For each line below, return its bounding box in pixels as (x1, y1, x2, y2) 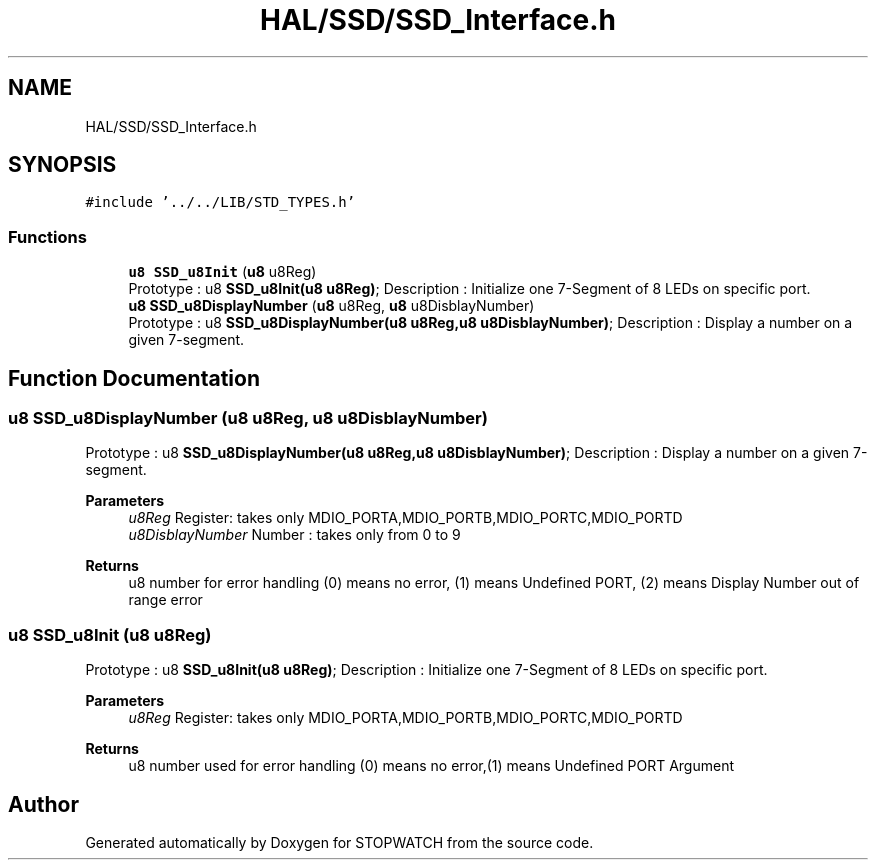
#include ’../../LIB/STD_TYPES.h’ (85, 194, 356, 211)
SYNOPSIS (8, 152, 117, 178)
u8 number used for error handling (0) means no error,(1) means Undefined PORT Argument (128, 757, 734, 775)
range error (128, 591, 203, 609)
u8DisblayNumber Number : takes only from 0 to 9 (128, 526, 461, 544)
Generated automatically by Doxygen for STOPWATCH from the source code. (85, 834, 594, 851)
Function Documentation (8, 365, 260, 391)
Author (8, 791, 79, 817)
